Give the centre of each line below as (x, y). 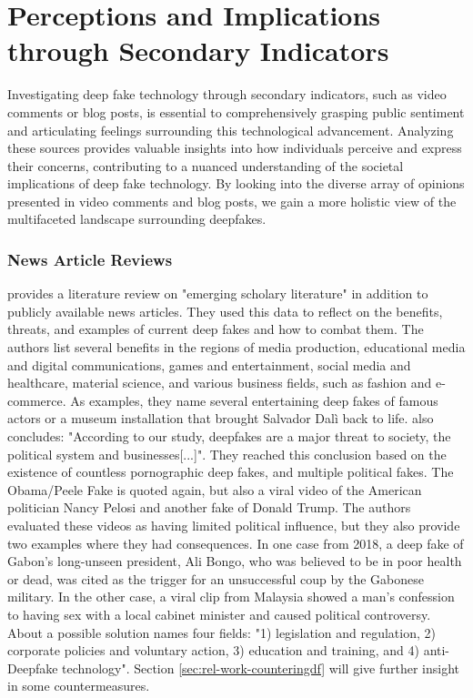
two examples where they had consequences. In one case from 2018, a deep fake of (236, 543)
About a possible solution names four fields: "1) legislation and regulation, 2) (221, 632)
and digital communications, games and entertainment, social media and (209, 364)
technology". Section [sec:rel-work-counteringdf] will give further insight (261, 668)
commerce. (37, 400)
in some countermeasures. (79, 686)
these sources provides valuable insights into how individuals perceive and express (235, 148)
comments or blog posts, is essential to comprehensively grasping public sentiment (236, 111)
